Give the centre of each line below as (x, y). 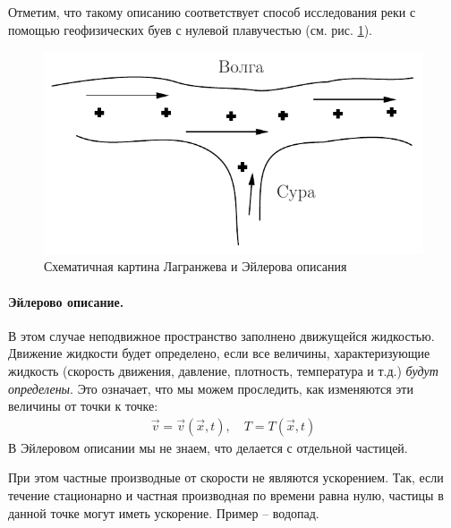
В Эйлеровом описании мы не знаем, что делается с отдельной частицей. (208, 447)
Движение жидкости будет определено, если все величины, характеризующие (219, 353)
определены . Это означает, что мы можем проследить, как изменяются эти (211, 388)
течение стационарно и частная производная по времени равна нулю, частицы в (226, 495)
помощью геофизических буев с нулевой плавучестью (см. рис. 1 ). (190, 29)
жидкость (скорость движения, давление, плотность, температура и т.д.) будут (223, 371)
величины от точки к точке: (83, 406)
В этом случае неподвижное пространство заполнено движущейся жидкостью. (221, 335)
